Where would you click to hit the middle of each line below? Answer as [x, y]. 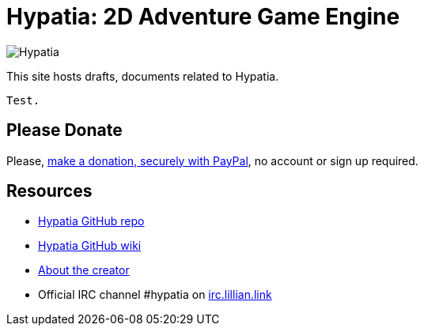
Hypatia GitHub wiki [90, 246]
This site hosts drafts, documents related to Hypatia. [143, 76]
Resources [49, 191]
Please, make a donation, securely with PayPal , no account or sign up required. [212, 160]
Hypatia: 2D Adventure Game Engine [203, 17]
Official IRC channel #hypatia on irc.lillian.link [155, 295]
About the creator [84, 270]
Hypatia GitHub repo [91, 221]
